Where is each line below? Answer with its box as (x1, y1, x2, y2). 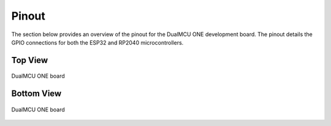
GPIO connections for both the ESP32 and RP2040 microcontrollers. (11, 39, 184, 46)
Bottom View (11, 89, 62, 99)
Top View (11, 55, 48, 65)
